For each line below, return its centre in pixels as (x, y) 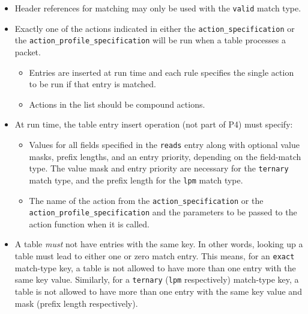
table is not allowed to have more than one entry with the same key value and (158, 291)
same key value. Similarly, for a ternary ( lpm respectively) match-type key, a (157, 279)
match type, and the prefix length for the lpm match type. (136, 180)
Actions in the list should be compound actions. (117, 104)
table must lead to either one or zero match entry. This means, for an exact (155, 256)
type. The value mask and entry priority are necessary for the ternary (159, 168)
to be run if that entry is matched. (92, 84)
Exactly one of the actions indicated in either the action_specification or (155, 28)
